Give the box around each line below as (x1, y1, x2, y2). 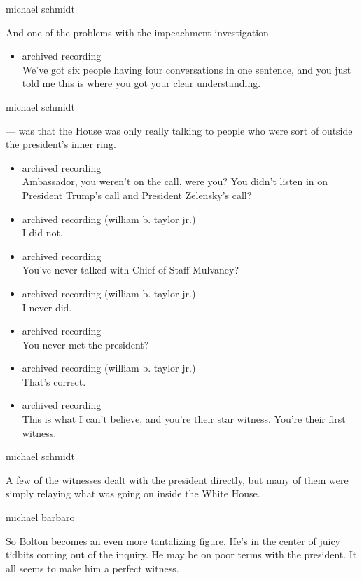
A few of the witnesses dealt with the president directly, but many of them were (6, 472, 349, 487)
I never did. (22, 299, 72, 314)
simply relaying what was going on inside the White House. (6, 486, 260, 501)
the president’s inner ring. (6, 137, 116, 151)
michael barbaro (6, 510, 75, 525)
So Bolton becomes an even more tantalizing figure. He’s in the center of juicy (6, 533, 340, 548)
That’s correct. (22, 374, 86, 389)
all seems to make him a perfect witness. (6, 560, 179, 575)
